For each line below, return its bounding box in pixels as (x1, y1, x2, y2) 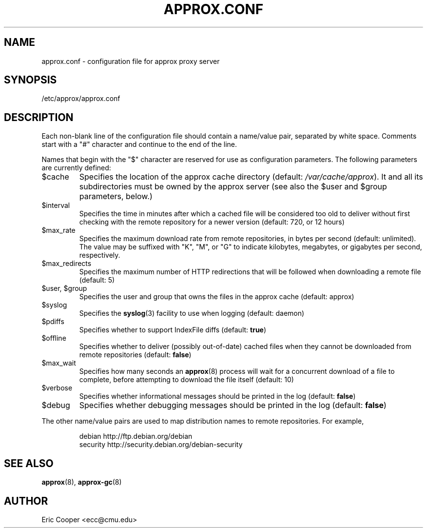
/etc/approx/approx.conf (41, 94, 120, 103)
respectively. (79, 251, 120, 260)
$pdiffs (41, 317, 64, 326)
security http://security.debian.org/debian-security (79, 440, 243, 449)
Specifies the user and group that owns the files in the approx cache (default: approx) (79, 292, 354, 301)
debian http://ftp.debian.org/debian (79, 432, 193, 441)
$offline (41, 334, 66, 343)
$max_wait (41, 359, 76, 368)
